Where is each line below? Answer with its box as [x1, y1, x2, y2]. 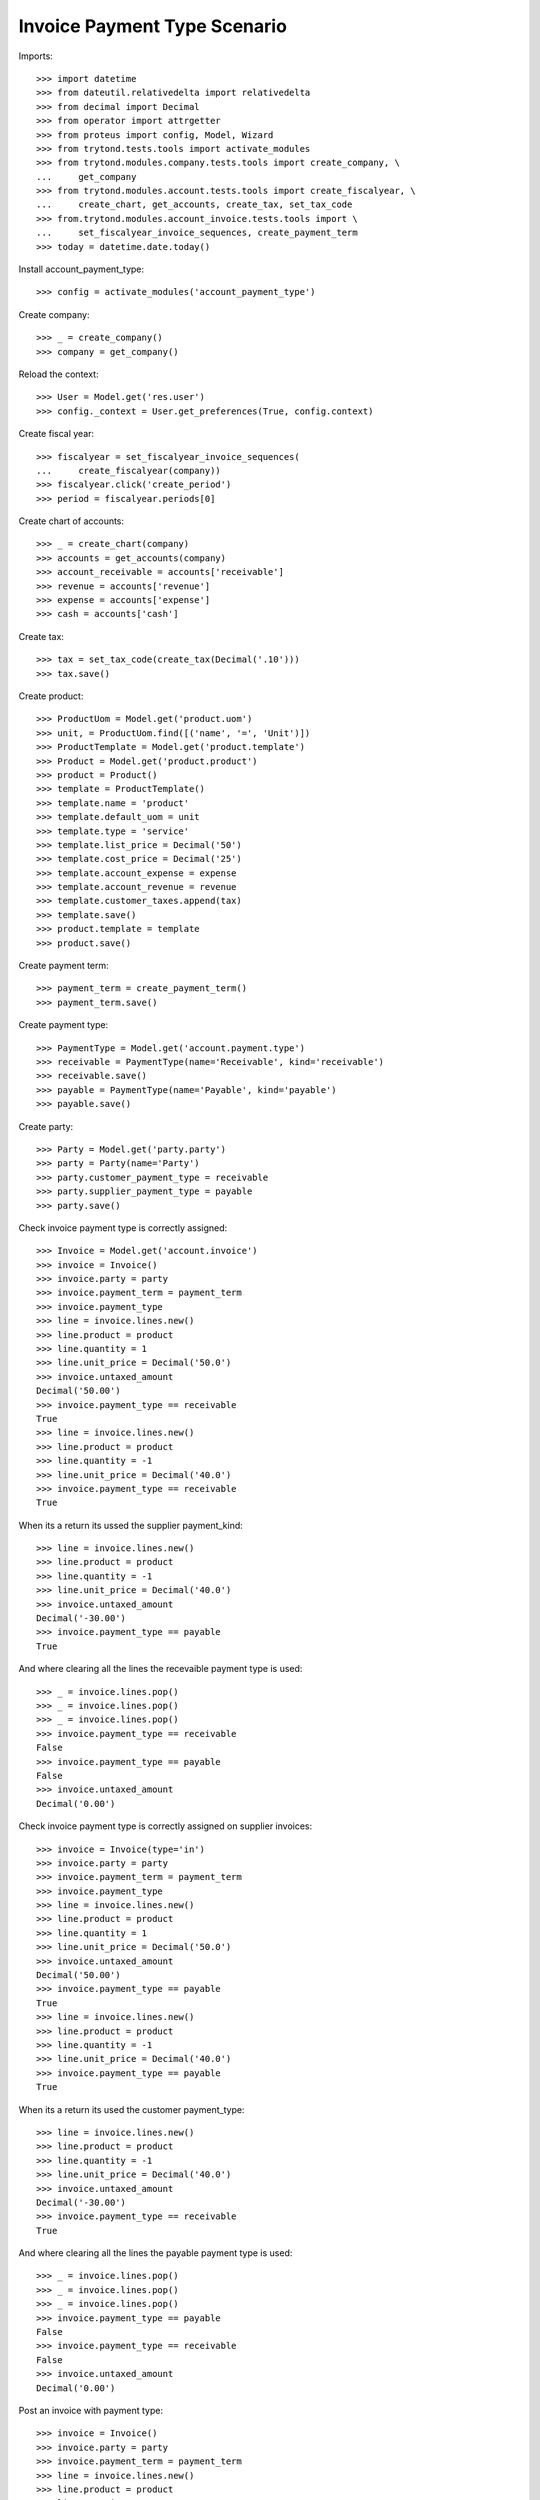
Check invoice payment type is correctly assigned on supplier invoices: [18, 1820, 313, 1832]
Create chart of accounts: [18, 515, 125, 527]
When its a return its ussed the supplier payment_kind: [18, 1519, 244, 1531]
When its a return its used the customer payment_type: [18, 2103, 245, 2115]
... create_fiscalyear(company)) [36, 465, 222, 476]
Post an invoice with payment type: [18, 2404, 164, 2416]
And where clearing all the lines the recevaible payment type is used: [18, 1663, 303, 1675]
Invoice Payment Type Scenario [18, 15, 287, 37]
